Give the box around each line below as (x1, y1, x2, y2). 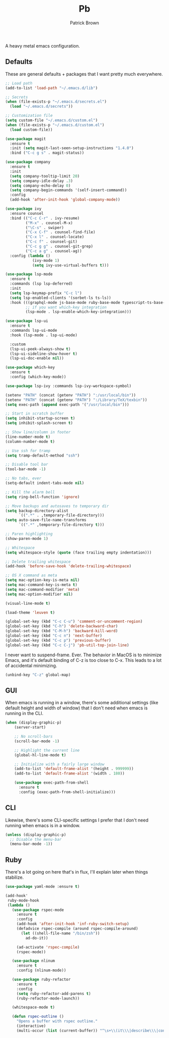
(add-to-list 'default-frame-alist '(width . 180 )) (14, 771, 125, 776)
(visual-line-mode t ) (5, 601, 51, 606)
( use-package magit (5, 136, 46, 142)
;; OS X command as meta (5, 573, 57, 578)
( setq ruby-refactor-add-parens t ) (16, 991, 92, 996)
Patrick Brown (70, 20, 99, 26)
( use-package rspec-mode (12, 907, 64, 913)
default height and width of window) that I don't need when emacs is (5, 705, 148, 711)
